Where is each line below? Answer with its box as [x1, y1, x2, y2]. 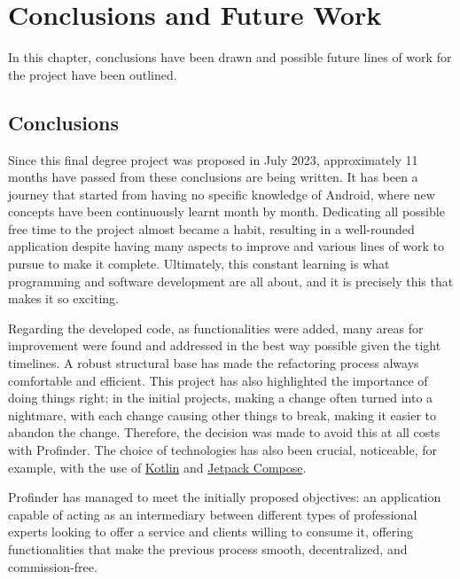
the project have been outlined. [8, 65, 177, 83]
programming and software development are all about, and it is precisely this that [8, 271, 454, 290]
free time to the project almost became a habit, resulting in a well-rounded [8, 219, 415, 238]
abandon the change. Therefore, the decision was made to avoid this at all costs [8, 423, 441, 442]
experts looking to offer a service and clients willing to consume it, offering [8, 522, 413, 541]
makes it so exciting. [8, 289, 119, 308]
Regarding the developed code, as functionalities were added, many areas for [8, 318, 424, 337]
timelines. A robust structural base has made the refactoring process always [8, 354, 419, 372]
